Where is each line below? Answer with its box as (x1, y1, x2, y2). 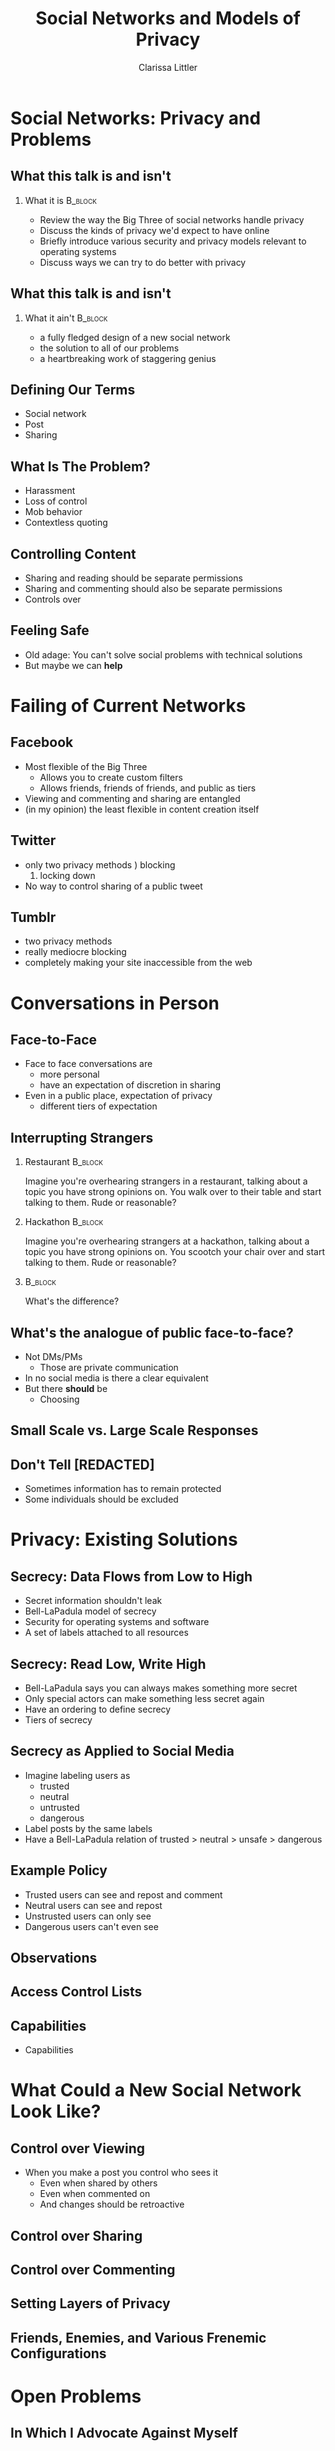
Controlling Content (10, 545, 137, 562)
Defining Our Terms (10, 381, 136, 398)
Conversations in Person (10, 992, 220, 1014)
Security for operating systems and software (24, 1616, 210, 1628)
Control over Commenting (10, 2262, 176, 2279)
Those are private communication (39, 1362, 179, 1374)
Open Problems (10, 2385, 142, 2408)
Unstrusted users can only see (24, 1910, 152, 1922)
